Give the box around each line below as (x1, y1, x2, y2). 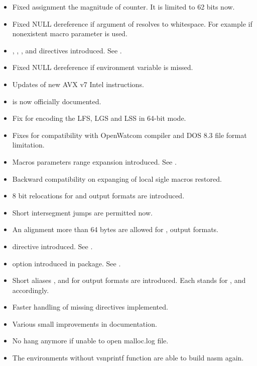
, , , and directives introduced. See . (12, 45, 122, 55)
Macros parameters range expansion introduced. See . (12, 156, 177, 167)
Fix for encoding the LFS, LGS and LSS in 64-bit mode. (12, 113, 186, 123)
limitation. (12, 139, 45, 150)
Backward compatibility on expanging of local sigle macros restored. (12, 173, 222, 184)
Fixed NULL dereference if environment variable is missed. (12, 62, 193, 72)
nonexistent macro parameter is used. (12, 28, 127, 39)
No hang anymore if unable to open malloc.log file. (12, 335, 169, 346)
